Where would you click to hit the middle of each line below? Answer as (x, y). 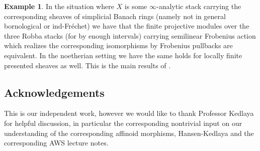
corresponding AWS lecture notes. (56, 143)
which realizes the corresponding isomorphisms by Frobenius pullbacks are (118, 45)
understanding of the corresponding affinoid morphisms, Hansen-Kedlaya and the (129, 133)
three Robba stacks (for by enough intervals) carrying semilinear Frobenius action (130, 35)
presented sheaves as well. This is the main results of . (88, 65)
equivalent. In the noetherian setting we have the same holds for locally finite (123, 55)
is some (136, 6)
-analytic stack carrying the (199, 6)
